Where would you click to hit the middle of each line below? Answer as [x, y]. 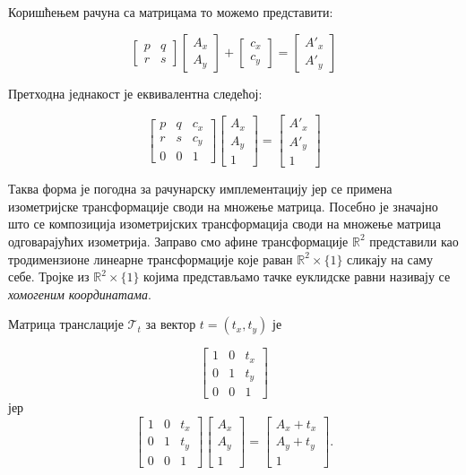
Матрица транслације [66, 324]
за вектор [171, 324]
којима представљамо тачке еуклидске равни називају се [297, 276]
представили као [414, 241]
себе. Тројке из [49, 276]
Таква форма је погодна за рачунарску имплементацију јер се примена [200, 189]
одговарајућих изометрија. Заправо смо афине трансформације [178, 241]
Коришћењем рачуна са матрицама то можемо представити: [171, 12]
